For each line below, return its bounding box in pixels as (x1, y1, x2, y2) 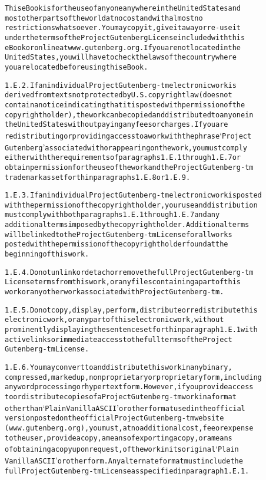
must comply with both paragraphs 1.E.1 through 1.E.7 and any (5, 211, 220, 219)
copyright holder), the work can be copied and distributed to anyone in (5, 110, 254, 119)
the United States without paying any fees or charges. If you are (5, 120, 228, 129)
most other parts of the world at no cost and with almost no (5, 14, 203, 22)
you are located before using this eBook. (5, 63, 148, 71)
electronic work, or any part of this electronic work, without (5, 315, 224, 324)
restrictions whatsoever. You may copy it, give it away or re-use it (5, 24, 241, 32)
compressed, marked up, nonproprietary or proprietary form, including (5, 373, 262, 382)
